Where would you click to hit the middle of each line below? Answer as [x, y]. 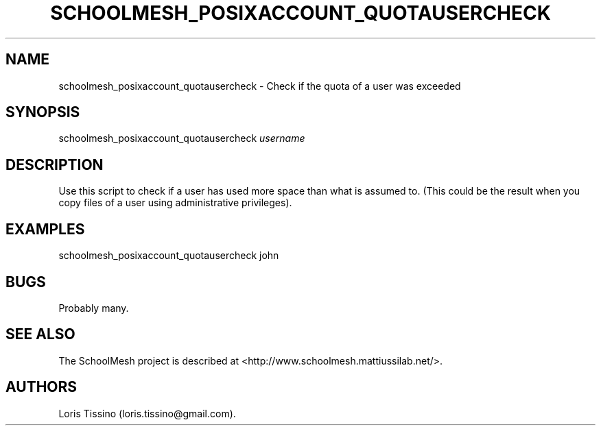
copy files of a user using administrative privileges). [175, 203]
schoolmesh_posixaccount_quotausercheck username [182, 138]
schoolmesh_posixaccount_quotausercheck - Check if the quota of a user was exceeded [260, 86]
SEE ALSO [40, 334]
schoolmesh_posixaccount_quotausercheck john [169, 256]
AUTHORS [42, 387]
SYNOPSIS [43, 112]
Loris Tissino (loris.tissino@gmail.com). [147, 413]
